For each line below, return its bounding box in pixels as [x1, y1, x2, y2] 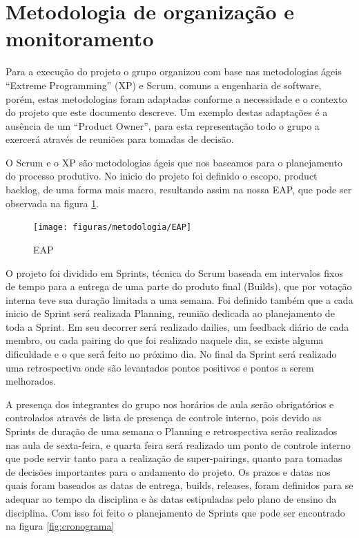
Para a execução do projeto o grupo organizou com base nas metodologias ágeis [6, 64, 342, 79]
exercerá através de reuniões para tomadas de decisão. [6, 132, 234, 146]
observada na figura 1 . [6, 195, 99, 210]
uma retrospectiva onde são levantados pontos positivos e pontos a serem [6, 360, 314, 374]
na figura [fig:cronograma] [6, 519, 115, 533]
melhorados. [6, 374, 57, 388]
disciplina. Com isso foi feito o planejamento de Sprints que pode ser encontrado [6, 505, 345, 519]
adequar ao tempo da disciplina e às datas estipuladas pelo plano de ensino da [6, 492, 337, 506]
